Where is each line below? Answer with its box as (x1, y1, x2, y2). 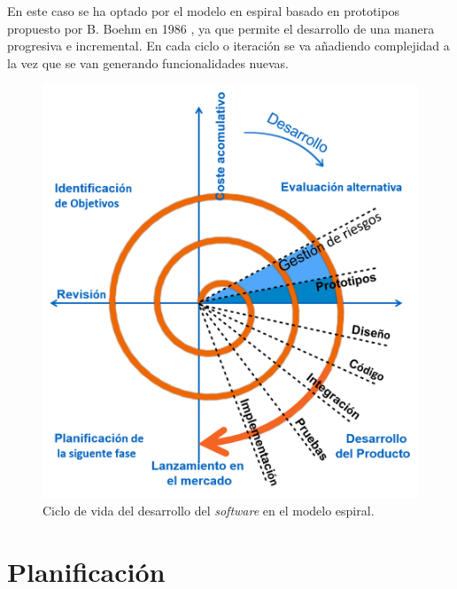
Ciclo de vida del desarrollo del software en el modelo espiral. (43, 500, 375, 519)
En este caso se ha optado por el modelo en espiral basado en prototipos (7, 2, 399, 19)
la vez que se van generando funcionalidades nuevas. (7, 53, 289, 72)
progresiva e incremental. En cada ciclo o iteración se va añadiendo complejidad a (7, 36, 450, 55)
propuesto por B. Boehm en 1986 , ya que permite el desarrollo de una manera (7, 19, 435, 37)
